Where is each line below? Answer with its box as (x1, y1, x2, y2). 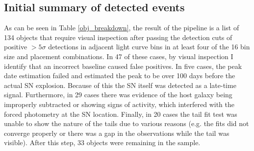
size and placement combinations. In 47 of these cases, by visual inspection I (4, 51, 233, 61)
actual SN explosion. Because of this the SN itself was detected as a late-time (4, 80, 236, 90)
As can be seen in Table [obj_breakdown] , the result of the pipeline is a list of (4, 22, 239, 33)
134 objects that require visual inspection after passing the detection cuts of (4, 32, 232, 42)
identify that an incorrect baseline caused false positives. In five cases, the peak (4, 61, 242, 71)
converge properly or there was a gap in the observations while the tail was (4, 128, 229, 138)
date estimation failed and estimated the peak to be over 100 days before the (4, 70, 235, 81)
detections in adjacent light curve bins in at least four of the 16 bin (48, 42, 250, 52)
